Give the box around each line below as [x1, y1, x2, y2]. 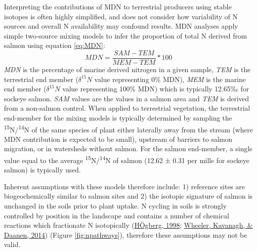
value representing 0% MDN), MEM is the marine [94, 74, 246, 84]
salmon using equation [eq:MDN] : [4, 40, 105, 50]
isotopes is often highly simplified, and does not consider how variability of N [4, 11, 238, 21]
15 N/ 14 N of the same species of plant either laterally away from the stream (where [4, 123, 253, 134]
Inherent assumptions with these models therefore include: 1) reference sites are [4, 181, 245, 191]
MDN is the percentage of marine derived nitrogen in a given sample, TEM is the [4, 64, 251, 75]
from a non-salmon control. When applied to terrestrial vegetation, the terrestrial [4, 103, 250, 113]
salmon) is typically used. [4, 165, 81, 175]
